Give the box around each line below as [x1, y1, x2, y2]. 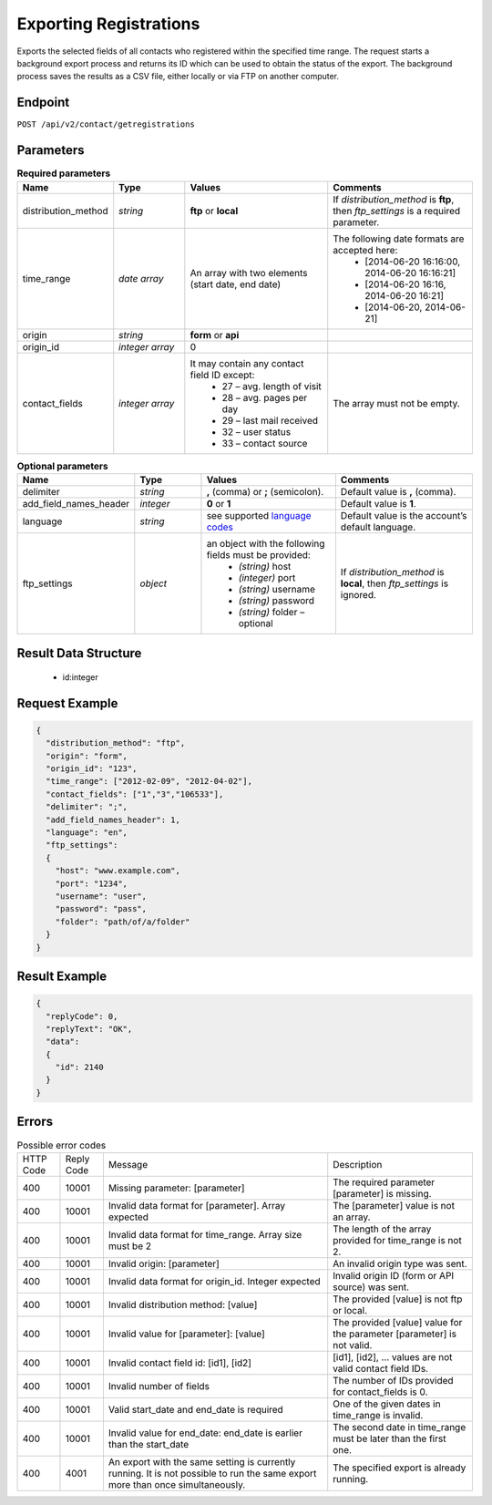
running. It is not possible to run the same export [108, 1467, 317, 1479]
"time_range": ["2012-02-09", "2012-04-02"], [46, 776, 252, 787]
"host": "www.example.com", [55, 866, 181, 876]
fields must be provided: [206, 548, 312, 561]
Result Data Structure [16, 645, 142, 661]
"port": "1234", [55, 878, 128, 889]
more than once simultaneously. [108, 1478, 246, 1490]
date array [118, 272, 164, 284]
